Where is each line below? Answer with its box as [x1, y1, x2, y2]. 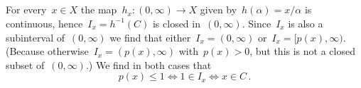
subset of [6, 57, 45, 72]
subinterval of [6, 30, 65, 44]
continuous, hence [6, 15, 83, 30]
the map [80, 2, 117, 17]
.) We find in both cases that [85, 57, 212, 72]
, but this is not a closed [249, 44, 355, 58]
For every [6, 2, 47, 17]
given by [200, 2, 237, 17]
